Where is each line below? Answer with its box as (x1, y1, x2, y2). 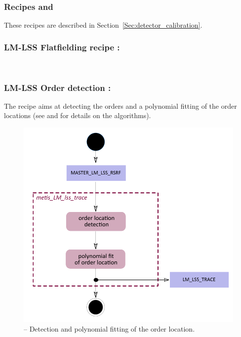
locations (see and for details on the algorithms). (4, 110, 151, 121)
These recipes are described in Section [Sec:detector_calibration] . (4, 20, 202, 30)
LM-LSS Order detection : (4, 81, 111, 93)
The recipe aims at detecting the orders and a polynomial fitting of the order (4, 100, 237, 111)
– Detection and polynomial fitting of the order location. (24, 324, 195, 334)
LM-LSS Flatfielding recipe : (4, 41, 120, 53)
